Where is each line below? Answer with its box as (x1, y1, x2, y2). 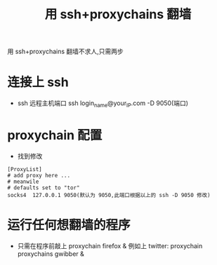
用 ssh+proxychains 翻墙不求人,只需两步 (7, 47, 124, 56)
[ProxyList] (7, 165, 42, 172)
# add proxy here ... (7, 172, 71, 179)
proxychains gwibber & (17, 250, 84, 258)
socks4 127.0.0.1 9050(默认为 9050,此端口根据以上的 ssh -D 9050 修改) (7, 191, 211, 198)
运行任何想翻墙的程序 (7, 217, 131, 233)
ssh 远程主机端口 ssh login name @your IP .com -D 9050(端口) (17, 99, 188, 109)
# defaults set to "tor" (7, 184, 80, 191)
